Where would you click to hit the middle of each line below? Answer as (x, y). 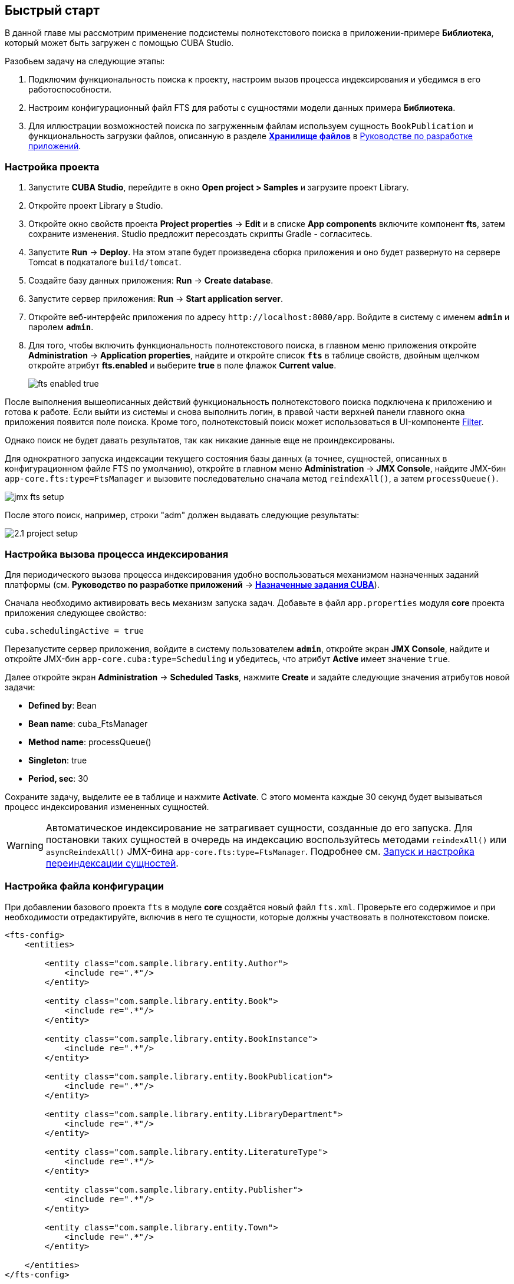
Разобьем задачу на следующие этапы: (85, 61)
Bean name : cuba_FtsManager (88, 723)
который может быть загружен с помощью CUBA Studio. (119, 43)
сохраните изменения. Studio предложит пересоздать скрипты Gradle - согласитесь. (200, 234)
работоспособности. (70, 90)
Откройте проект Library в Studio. (96, 206)
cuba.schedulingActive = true (75, 631)
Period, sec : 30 (58, 778)
